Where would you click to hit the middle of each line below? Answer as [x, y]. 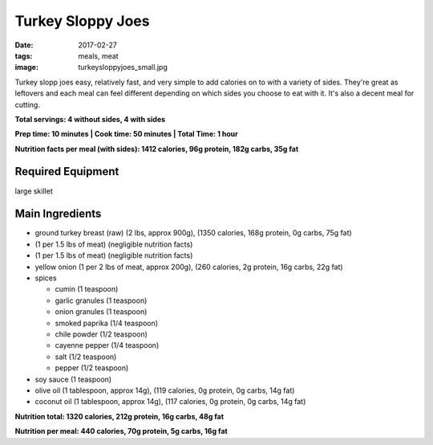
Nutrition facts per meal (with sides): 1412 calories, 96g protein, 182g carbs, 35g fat [157, 149]
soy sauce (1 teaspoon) [73, 379]
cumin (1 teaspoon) [87, 289]
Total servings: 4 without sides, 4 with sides [90, 119]
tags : [24, 55]
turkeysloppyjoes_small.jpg [123, 67]
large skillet [34, 191]
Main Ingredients [58, 214]
